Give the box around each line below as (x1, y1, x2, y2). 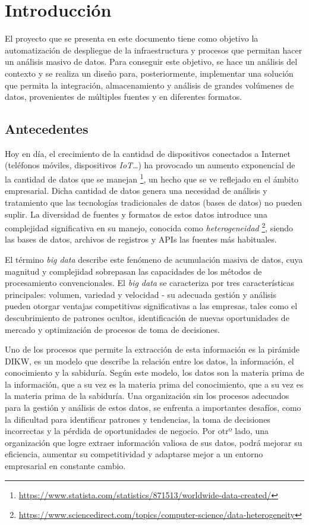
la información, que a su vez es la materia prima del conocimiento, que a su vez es (5, 378, 304, 390)
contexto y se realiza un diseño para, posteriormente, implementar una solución (5, 67, 294, 79)
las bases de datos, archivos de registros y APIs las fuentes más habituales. (5, 233, 277, 246)
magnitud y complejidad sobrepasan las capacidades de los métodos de (5, 265, 262, 277)
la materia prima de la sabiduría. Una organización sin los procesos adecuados (5, 389, 289, 402)
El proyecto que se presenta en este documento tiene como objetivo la (5, 32, 258, 45)
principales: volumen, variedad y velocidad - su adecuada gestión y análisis (5, 288, 277, 300)
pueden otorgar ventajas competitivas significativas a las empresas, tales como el (5, 300, 298, 312)
